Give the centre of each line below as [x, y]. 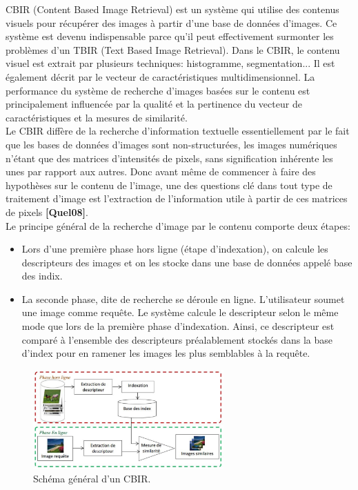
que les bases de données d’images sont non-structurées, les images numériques [171, 144]
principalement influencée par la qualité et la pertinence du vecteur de [154, 104]
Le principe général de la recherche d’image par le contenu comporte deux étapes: [178, 225]
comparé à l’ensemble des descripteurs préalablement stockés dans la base [177, 339]
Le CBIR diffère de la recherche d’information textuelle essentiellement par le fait [178, 131]
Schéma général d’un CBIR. [92, 478]
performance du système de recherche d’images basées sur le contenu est [158, 90]
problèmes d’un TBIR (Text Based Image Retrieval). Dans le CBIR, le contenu [173, 49]
